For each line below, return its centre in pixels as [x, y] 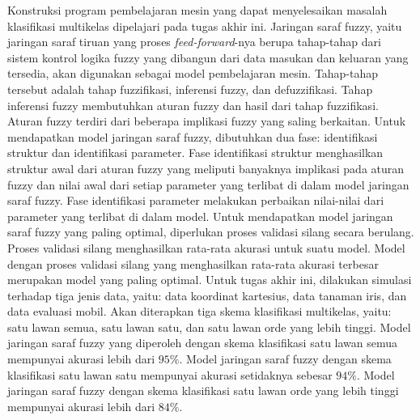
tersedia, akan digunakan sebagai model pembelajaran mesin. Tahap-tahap [193, 73]
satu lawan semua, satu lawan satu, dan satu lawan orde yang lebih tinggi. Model [209, 327]
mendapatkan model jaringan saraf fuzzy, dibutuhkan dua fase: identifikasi [193, 136]
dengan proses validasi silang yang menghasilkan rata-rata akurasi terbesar [193, 263]
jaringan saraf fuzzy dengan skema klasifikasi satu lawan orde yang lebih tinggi [203, 390]
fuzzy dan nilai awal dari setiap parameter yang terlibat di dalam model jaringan [208, 184]
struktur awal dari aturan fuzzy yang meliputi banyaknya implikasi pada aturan [206, 168]
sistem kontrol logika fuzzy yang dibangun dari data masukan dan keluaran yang [208, 57]
